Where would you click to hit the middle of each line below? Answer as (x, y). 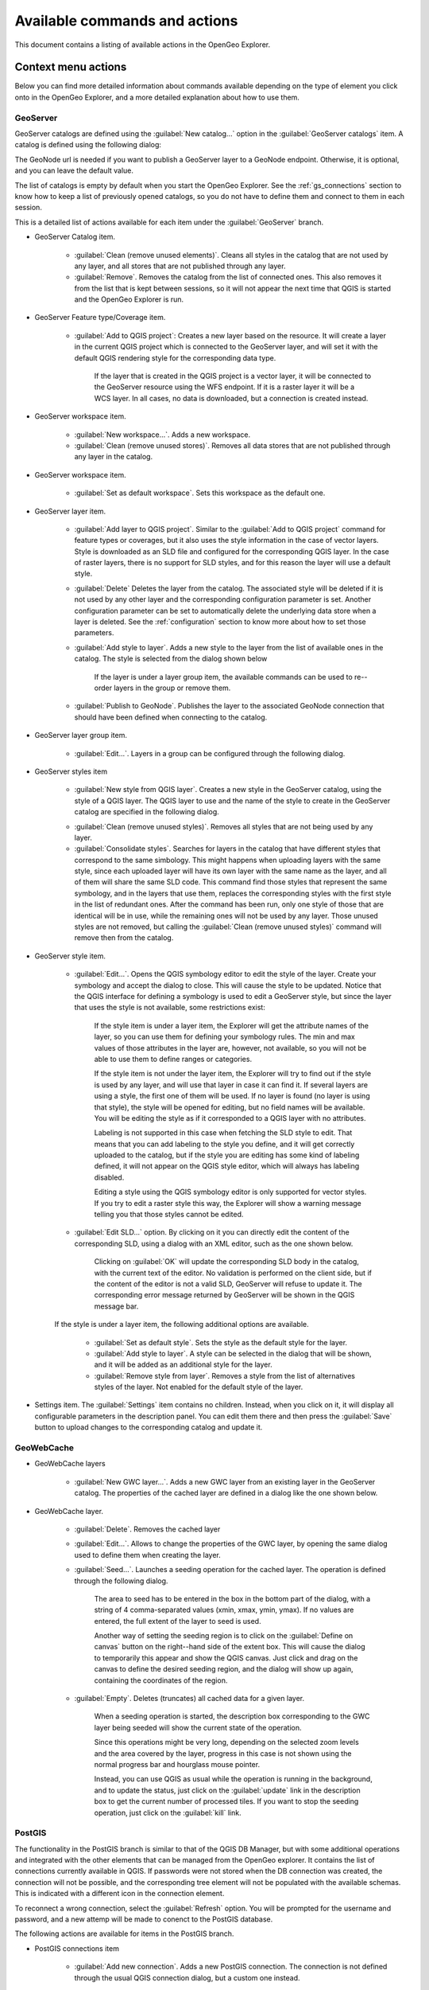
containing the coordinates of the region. (161, 1680)
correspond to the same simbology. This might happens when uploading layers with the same (228, 860)
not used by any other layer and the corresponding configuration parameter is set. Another (223, 599)
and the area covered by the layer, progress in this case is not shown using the (223, 1753)
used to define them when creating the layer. (148, 1555)
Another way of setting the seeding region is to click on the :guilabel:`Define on (224, 1636)
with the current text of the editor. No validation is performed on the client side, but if (233, 1273)
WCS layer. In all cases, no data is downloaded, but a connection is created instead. (231, 398)
